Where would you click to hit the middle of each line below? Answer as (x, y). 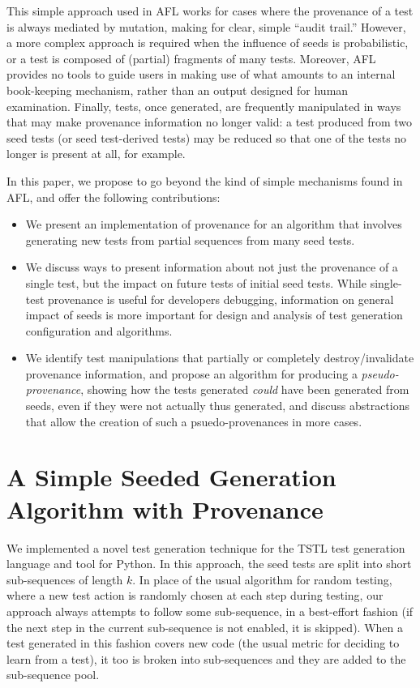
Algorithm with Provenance (165, 509)
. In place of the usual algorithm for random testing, (262, 579)
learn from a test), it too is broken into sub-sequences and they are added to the (206, 658)
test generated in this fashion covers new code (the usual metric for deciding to (203, 643)
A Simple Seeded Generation (171, 477)
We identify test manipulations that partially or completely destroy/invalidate (220, 358)
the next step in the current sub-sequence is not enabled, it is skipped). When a (205, 627)
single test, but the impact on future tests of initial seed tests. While (196, 282)
